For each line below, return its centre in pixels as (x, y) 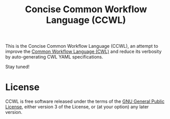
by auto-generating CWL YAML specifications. (54, 57)
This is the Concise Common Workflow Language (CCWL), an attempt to (82, 46)
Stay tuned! (17, 67)
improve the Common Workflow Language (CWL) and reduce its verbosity (83, 51)
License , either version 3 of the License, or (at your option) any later (77, 107)
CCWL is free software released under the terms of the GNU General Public (85, 101)
